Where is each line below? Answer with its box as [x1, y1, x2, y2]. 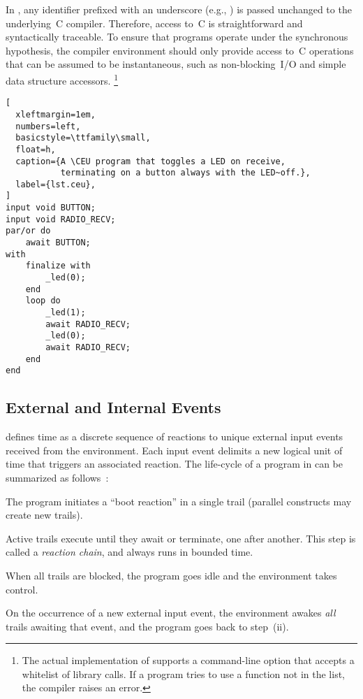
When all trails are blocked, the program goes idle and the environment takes [6, 568, 337, 582]
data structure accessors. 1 [6, 71, 119, 87]
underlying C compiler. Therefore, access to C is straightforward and [6, 15, 303, 30]
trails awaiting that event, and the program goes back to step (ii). [6, 619, 289, 633]
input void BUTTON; [6, 203, 96, 213]
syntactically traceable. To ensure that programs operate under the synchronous [6, 29, 348, 44]
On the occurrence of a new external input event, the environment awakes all [6, 605, 336, 620]
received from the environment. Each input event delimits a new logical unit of [6, 442, 343, 457]
